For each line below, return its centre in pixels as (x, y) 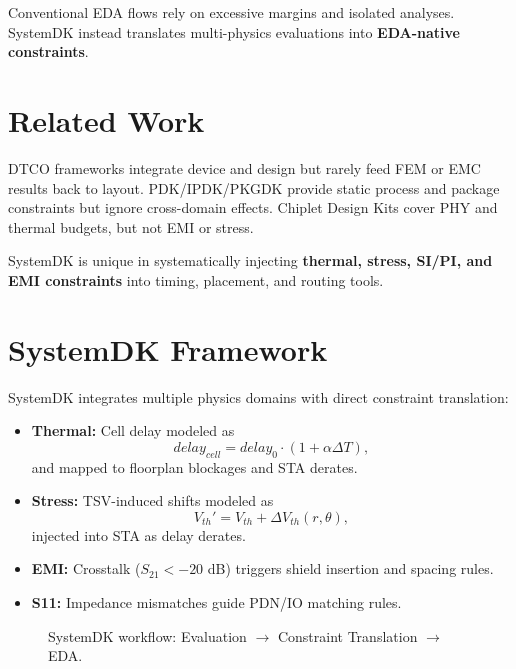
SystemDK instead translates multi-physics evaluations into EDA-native (234, 31)
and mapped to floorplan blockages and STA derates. (194, 466)
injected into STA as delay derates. (138, 534)
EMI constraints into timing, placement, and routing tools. (196, 279)
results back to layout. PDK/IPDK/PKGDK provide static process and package (254, 187)
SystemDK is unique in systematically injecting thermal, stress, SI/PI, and (250, 260)
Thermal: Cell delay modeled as (133, 430)
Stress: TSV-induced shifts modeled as (152, 500)
